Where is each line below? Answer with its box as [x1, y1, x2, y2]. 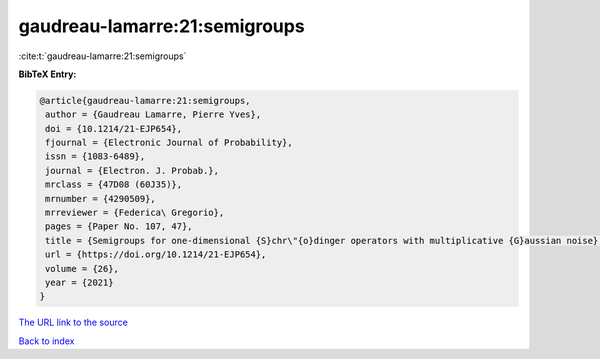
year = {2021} [45, 277, 114, 288]
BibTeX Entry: [18, 68, 77, 80]
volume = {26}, [45, 263, 120, 274]
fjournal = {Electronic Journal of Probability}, [45, 137, 294, 149]
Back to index [18, 335, 75, 347]
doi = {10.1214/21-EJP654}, [45, 123, 183, 134]
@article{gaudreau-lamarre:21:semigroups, [39, 95, 251, 106]
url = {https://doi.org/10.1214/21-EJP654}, [45, 249, 267, 260]
